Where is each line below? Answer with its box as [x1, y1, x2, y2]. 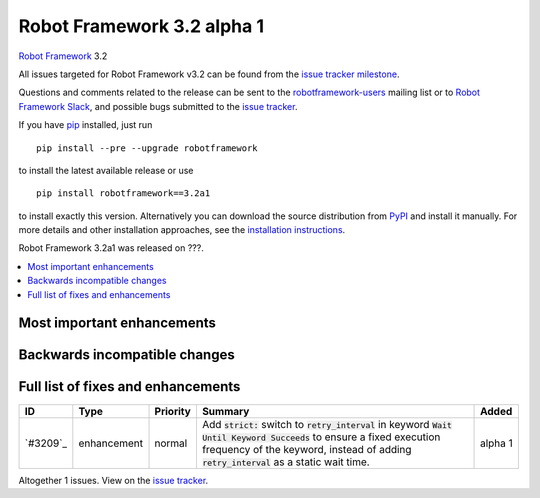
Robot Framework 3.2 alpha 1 [18, 15, 265, 37]
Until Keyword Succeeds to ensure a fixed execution [201, 430, 441, 444]
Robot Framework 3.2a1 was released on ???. [18, 242, 204, 254]
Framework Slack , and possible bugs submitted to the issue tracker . [18, 100, 298, 112]
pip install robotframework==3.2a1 [36, 188, 211, 199]
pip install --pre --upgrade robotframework [36, 142, 259, 154]
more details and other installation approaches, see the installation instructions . [18, 224, 346, 236]
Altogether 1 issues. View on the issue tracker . [18, 474, 209, 486]
